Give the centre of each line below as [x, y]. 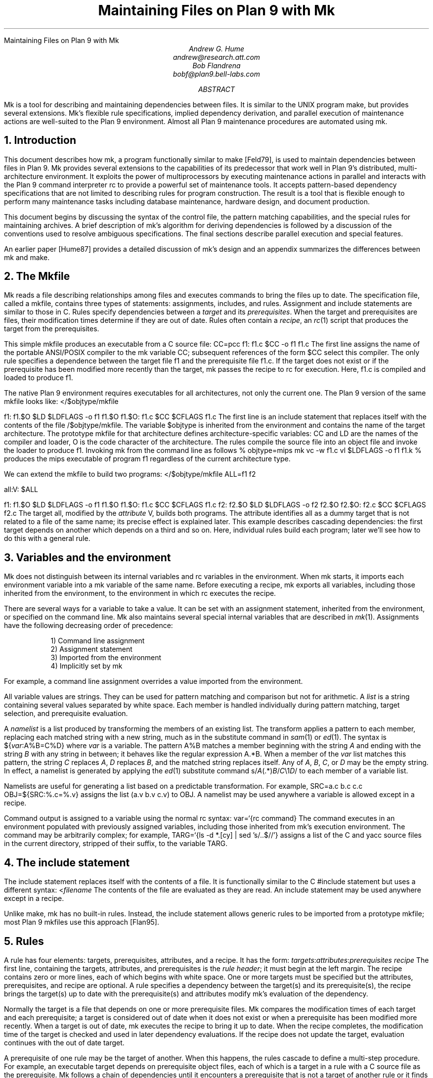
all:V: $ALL [21, 490]
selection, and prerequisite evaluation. [66, 714]
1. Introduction [40, 140]
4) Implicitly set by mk [87, 666]
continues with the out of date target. [64, 1042]
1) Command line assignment [98, 641]
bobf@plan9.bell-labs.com [216, 74]
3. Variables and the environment [87, 557]
